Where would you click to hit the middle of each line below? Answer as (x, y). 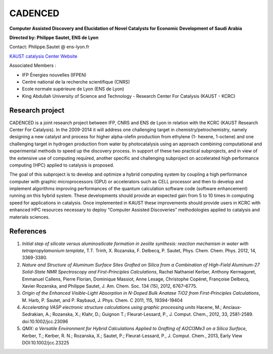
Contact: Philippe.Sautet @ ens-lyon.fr (49, 47)
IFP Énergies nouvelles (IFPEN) (54, 75)
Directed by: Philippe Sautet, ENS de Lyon (54, 37)
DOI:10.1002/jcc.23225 (45, 343)
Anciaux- (232, 307)
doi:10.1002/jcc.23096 (45, 321)
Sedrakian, (33, 314)
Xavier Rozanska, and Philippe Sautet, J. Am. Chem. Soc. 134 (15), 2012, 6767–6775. (109, 286)
